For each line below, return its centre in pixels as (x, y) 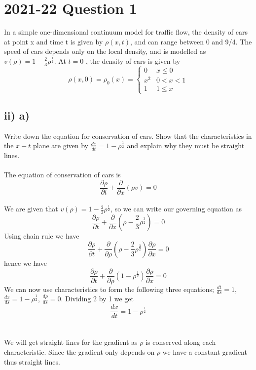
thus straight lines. (32, 361)
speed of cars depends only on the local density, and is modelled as (105, 51)
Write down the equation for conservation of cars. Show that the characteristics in (128, 136)
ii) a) (17, 115)
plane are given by (61, 145)
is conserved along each (181, 342)
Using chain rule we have (42, 236)
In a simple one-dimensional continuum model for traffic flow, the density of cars (126, 32)
